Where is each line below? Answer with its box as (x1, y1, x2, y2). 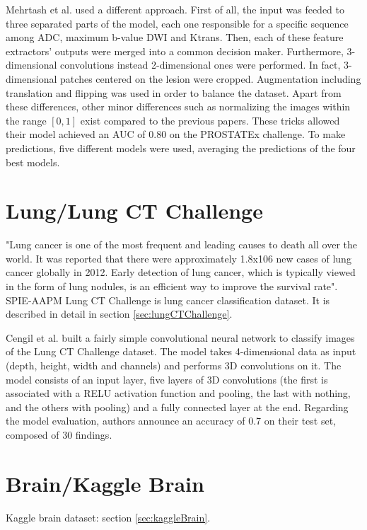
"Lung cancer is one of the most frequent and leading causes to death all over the (6, 237, 357, 252)
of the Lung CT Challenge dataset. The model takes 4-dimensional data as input (6, 344, 356, 359)
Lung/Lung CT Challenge (6, 196, 263, 225)
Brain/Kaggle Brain (6, 468, 204, 497)
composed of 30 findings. (6, 427, 112, 442)
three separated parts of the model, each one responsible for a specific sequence (6, 16, 349, 30)
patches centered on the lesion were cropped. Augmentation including (60, 71, 361, 86)
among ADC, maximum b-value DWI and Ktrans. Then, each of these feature (6, 30, 344, 45)
